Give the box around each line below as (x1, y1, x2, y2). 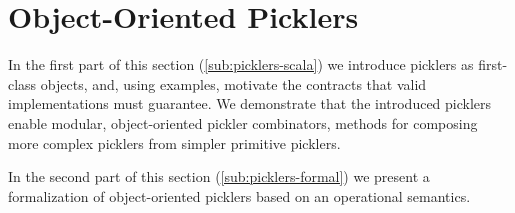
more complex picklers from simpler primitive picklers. (8, 132, 341, 153)
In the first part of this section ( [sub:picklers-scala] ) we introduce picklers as (8, 54, 474, 75)
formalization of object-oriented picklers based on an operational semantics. (8, 185, 471, 206)
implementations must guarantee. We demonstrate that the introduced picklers (8, 93, 492, 114)
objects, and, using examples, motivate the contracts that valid (40, 73, 427, 94)
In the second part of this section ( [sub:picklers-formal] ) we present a (8, 166, 430, 187)
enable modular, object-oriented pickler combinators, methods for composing (8, 112, 478, 133)
